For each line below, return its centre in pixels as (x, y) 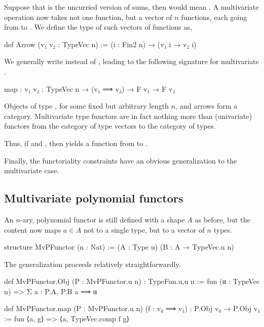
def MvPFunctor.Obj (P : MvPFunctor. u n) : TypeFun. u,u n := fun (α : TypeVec (132, 281)
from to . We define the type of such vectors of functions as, (98, 27)
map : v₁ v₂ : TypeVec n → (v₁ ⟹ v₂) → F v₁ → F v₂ (90, 88)
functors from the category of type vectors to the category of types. (110, 126)
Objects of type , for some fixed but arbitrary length (87, 106)
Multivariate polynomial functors (94, 198)
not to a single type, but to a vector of (144, 229)
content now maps (33, 229)
